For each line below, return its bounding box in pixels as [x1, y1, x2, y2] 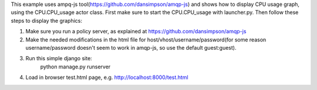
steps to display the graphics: [11, 17, 82, 24]
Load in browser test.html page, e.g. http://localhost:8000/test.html [25, 74, 188, 81]
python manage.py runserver [40, 63, 111, 70]
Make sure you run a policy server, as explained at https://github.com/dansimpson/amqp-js [25, 28, 247, 35]
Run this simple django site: [25, 55, 92, 62]
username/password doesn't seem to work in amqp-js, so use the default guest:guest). [25, 44, 237, 51]
